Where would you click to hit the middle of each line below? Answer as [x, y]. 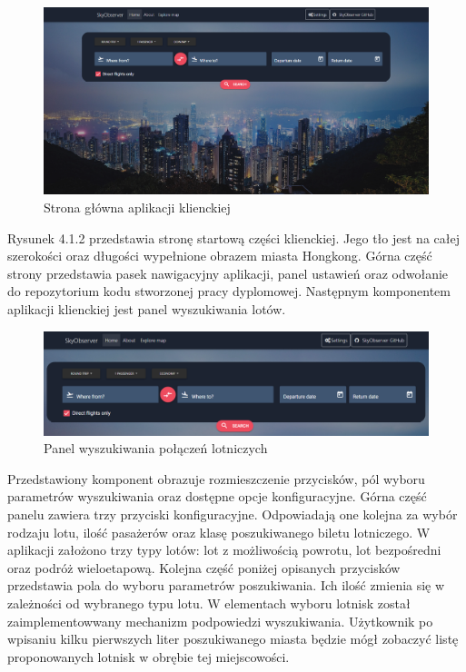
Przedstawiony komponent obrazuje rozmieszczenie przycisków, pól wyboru [216, 478]
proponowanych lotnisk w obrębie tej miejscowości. [149, 656]
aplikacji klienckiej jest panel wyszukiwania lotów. [147, 308]
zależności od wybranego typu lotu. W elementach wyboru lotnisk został [209, 603]
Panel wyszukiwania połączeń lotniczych [156, 448]
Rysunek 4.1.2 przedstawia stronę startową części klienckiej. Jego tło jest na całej [233, 237]
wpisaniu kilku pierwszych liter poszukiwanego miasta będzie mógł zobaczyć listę [233, 639]
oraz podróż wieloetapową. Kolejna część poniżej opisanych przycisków [204, 567]
